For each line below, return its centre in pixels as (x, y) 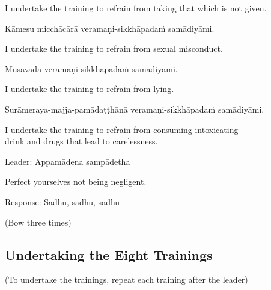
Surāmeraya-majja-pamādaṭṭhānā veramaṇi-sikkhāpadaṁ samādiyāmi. (135, 109)
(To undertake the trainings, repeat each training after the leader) (126, 279)
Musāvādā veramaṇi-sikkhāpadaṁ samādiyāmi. (91, 68)
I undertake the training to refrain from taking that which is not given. (136, 8)
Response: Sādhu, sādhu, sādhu (62, 201)
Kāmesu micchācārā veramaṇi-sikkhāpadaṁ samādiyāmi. (110, 28)
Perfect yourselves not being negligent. (76, 181)
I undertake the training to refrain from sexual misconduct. (114, 48)
